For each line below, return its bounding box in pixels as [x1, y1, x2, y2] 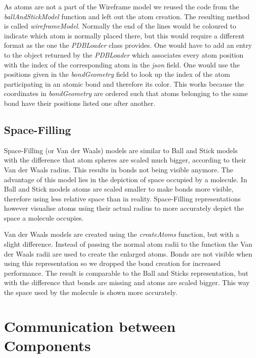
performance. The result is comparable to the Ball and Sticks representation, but [4, 267, 249, 278]
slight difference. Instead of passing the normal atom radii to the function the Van [4, 239, 253, 249]
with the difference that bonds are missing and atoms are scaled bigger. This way [4, 277, 250, 288]
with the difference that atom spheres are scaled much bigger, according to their [4, 155, 246, 165]
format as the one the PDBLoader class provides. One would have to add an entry [4, 40, 252, 50]
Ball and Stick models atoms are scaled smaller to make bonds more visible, [4, 184, 234, 194]
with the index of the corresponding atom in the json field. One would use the [4, 59, 240, 69]
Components [4, 335, 91, 356]
